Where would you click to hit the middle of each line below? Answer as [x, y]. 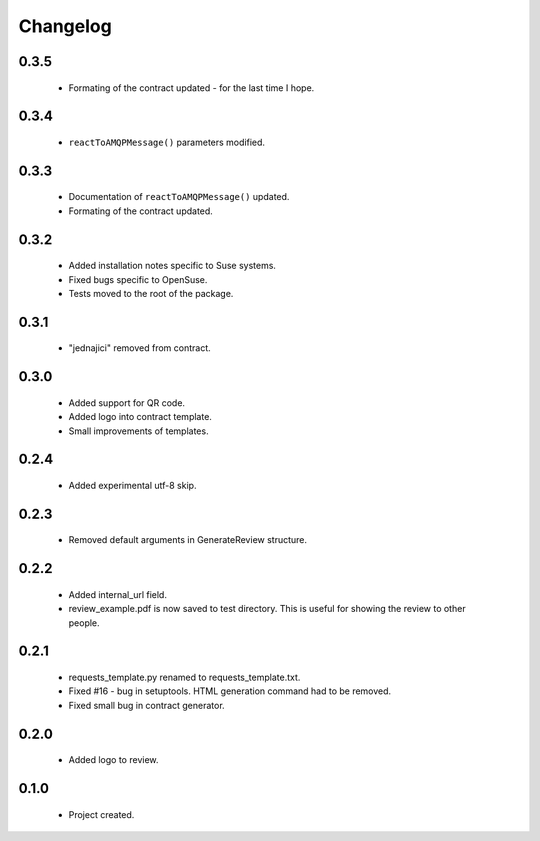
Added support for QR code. [126, 402]
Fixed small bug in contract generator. [146, 705]
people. [84, 622]
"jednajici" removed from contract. [140, 348]
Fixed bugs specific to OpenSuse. [138, 279]
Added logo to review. [113, 760]
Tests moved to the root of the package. [151, 293]
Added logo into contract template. [140, 417]
